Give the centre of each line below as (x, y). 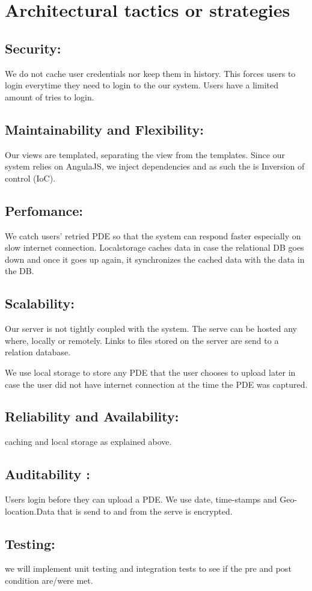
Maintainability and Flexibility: (104, 129)
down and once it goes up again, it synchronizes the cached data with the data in (155, 259)
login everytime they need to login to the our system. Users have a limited (142, 85)
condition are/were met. (49, 580)
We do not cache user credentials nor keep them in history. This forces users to (150, 73)
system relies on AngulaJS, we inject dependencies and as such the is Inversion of (155, 166)
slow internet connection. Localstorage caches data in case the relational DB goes (154, 247)
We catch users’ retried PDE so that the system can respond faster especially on (153, 235)
